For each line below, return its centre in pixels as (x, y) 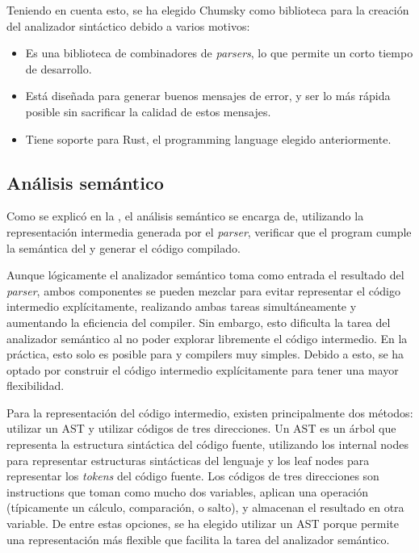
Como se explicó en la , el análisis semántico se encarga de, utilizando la (185, 216)
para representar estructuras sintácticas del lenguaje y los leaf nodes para (188, 460)
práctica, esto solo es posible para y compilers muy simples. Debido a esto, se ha (205, 354)
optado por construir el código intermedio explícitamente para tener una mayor (203, 369)
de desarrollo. (59, 68)
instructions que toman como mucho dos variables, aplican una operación (188, 491)
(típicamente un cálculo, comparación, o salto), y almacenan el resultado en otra (205, 507)
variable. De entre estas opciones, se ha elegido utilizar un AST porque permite (203, 524)
